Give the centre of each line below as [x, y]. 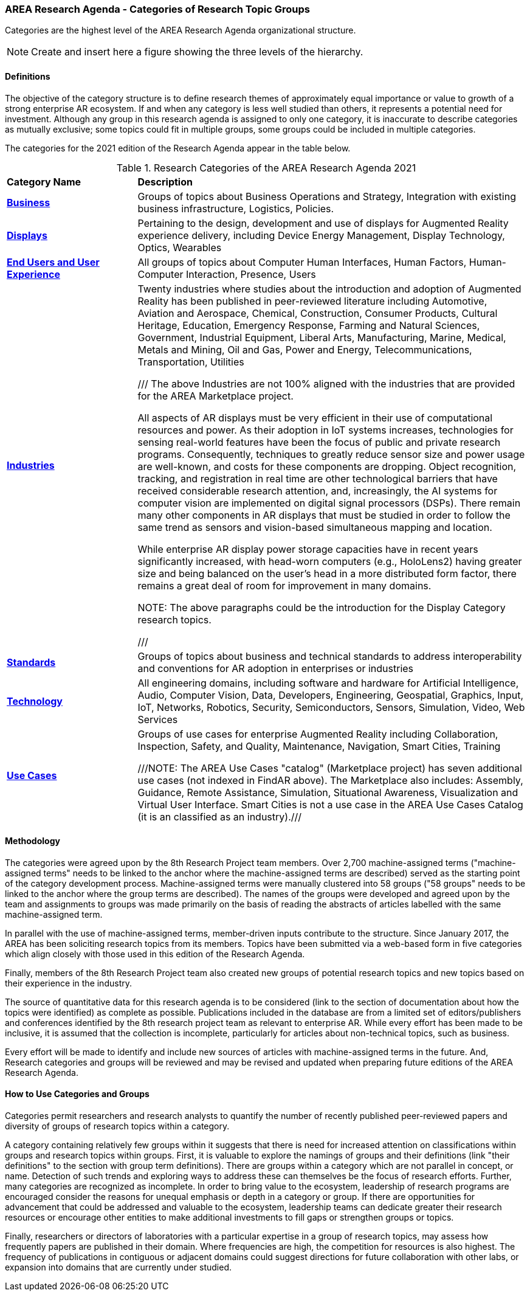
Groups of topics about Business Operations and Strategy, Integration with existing [327, 196]
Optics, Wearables [180, 247]
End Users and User [53, 262]
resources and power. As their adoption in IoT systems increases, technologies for [325, 430]
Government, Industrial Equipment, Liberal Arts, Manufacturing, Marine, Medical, [322, 337]
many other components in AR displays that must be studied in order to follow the [324, 515]
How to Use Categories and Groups [77, 1094]
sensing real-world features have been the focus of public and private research [319, 442]
